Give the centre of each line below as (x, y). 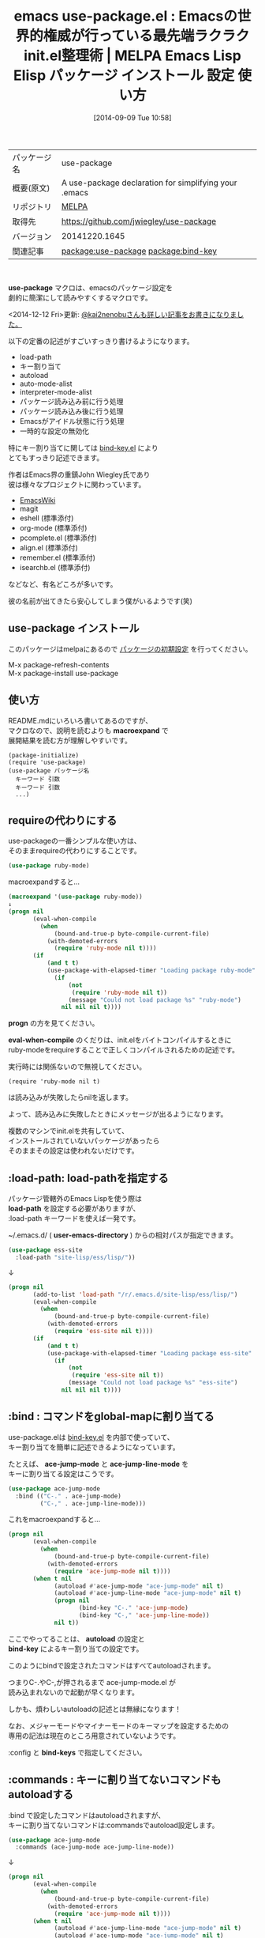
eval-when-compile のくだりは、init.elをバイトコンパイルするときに (120, 1040)
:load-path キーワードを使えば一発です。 (74, 1218)
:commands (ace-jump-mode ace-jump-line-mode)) (95, 1847)
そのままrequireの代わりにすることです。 (75, 851)
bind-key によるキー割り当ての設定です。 (76, 1649)
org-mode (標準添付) (53, 527)
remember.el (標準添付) (58, 557)
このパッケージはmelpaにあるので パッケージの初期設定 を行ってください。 (130, 648)
